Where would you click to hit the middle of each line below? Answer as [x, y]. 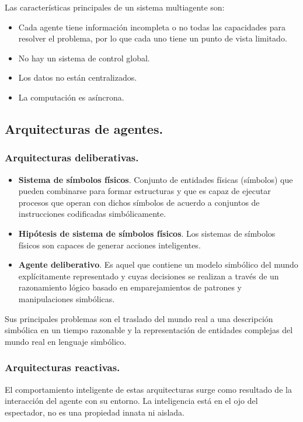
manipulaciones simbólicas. [67, 298]
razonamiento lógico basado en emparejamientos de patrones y [130, 287]
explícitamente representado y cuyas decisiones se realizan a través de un [149, 276]
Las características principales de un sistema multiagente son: [115, 7]
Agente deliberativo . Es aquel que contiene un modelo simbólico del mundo [158, 264]
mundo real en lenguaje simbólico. [66, 341]
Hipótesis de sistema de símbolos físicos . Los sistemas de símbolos [147, 233]
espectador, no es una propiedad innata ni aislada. [95, 412]
